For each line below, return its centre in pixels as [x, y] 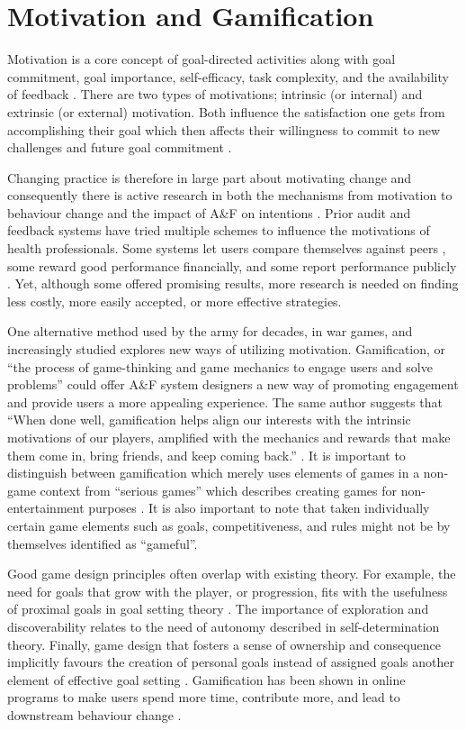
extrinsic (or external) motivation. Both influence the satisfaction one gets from [226, 111]
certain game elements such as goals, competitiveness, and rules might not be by [229, 525]
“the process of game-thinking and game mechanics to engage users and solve [220, 366]
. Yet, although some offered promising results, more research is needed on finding [233, 283]
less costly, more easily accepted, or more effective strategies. [175, 301]
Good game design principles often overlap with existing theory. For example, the [232, 574]
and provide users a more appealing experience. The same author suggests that [225, 401]
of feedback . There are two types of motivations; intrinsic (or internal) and [215, 94]
